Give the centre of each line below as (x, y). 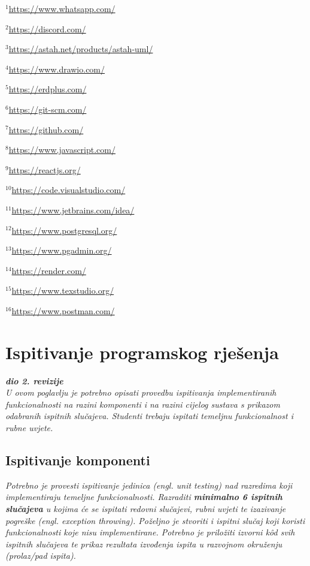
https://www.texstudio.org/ (63, 290)
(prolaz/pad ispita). (41, 556)
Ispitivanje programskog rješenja (142, 352)
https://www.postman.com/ (63, 310)
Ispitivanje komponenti (78, 460)
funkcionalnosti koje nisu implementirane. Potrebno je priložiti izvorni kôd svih (150, 532)
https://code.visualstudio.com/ (69, 190)
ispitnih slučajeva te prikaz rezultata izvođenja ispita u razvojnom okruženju (144, 544)
